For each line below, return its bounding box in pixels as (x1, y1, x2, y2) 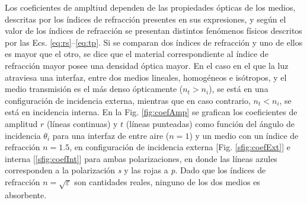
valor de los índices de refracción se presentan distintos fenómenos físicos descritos (5, 24, 302, 37)
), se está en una (209, 83, 268, 95)
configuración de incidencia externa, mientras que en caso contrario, (5, 94, 251, 106)
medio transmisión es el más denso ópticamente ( (5, 83, 183, 95)
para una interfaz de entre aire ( (52, 129, 170, 141)
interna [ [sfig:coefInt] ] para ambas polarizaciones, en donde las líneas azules (5, 152, 277, 164)
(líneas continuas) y (46, 117, 118, 129)
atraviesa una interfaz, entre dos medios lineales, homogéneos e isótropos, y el (5, 71, 287, 83)
